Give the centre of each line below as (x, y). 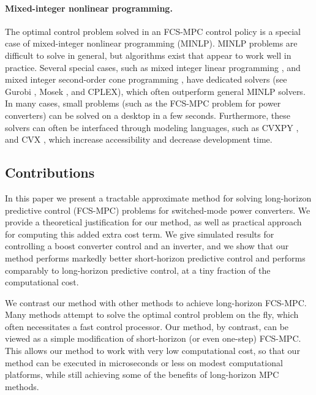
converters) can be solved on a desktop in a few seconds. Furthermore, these (148, 115)
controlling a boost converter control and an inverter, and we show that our (147, 246)
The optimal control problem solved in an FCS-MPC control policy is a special (153, 31)
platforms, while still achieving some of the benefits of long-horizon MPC (142, 374)
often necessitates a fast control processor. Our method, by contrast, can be (147, 326)
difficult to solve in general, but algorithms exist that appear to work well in (148, 55)
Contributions (50, 172)
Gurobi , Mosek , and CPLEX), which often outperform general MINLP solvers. (155, 91)
